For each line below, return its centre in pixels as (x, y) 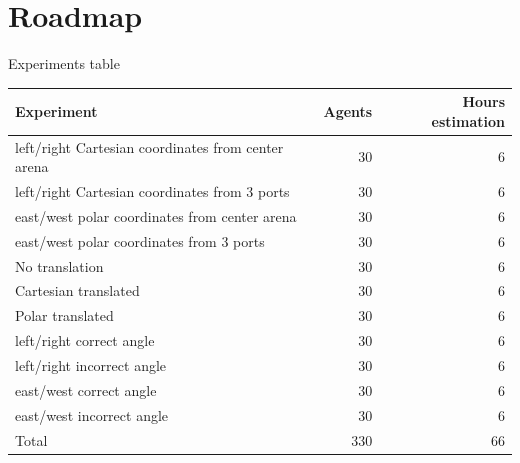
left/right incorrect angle (91, 365)
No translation (59, 265)
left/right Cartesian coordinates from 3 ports (152, 191)
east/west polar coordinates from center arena (156, 215)
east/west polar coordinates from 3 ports (140, 240)
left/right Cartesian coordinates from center (149, 146)
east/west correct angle (86, 389)
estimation (468, 120)
